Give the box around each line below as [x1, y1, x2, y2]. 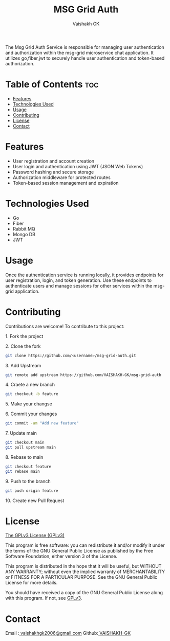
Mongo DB [12, 231, 36, 237]
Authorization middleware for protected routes [12, 174, 111, 181]
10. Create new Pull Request [5, 497, 65, 504]
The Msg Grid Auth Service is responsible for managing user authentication [5, 44, 165, 50]
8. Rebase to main [5, 454, 44, 460]
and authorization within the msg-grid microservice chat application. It [5, 49, 154, 56]
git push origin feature [5, 488, 58, 493]
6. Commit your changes [5, 411, 57, 417]
